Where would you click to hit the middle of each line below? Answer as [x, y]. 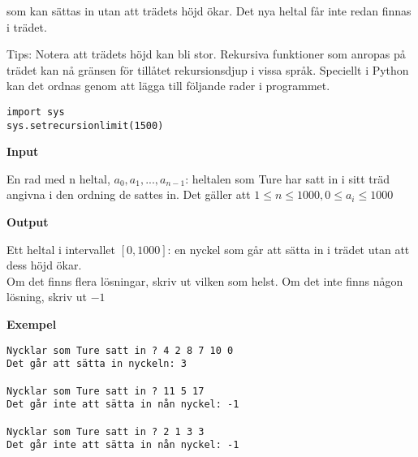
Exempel [32, 324]
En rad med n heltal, [58, 178]
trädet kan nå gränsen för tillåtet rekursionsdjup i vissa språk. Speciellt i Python [208, 69]
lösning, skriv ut [47, 297]
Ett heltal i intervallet [61, 249]
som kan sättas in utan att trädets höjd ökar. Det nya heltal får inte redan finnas [209, 11]
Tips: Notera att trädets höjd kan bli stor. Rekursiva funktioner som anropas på [206, 54]
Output [28, 222]
